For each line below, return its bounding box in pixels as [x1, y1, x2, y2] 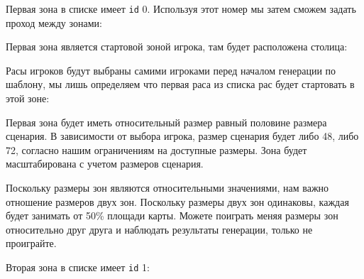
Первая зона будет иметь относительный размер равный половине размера [6, 114, 327, 129]
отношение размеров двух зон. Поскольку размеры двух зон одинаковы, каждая [6, 194, 349, 209]
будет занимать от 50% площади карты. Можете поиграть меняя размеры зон [6, 208, 338, 223]
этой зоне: [6, 91, 50, 106]
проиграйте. [6, 236, 57, 251]
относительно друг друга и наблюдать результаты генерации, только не [6, 221, 313, 236]
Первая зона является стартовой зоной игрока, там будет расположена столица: [6, 39, 348, 54]
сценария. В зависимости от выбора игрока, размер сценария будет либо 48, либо [6, 128, 359, 143]
